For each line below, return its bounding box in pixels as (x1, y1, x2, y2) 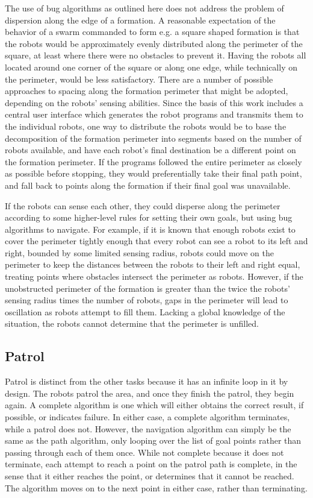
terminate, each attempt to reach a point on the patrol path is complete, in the (5, 458, 297, 470)
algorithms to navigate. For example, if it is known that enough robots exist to (5, 222, 296, 235)
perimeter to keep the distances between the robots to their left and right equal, (5, 258, 300, 271)
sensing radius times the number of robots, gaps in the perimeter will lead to (5, 294, 288, 306)
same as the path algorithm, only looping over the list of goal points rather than (5, 434, 302, 447)
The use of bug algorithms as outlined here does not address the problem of (5, 2, 284, 14)
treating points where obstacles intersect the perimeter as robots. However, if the (5, 270, 303, 283)
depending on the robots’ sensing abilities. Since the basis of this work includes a (5, 96, 303, 109)
